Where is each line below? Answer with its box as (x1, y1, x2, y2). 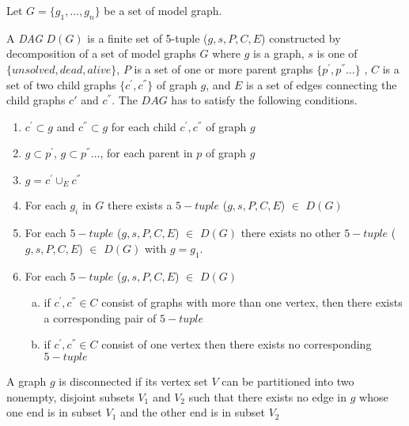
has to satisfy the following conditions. (171, 92, 358, 108)
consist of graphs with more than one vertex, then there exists (101, 294, 403, 311)
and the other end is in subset (119, 404, 266, 420)
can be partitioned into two (222, 372, 354, 389)
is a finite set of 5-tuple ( (87, 29, 208, 46)
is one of (316, 45, 358, 62)
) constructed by (261, 29, 341, 46)
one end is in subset (6, 404, 102, 420)
